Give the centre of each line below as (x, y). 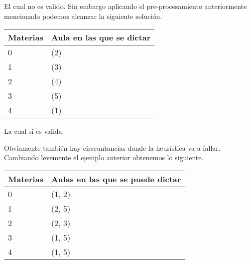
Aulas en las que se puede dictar (116, 179)
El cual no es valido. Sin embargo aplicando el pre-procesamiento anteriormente (125, 6)
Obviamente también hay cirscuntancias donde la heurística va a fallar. (112, 147)
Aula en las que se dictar (101, 37)
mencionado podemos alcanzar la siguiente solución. (83, 16)
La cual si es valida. (34, 131)
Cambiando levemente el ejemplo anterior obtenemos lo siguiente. (104, 157)
